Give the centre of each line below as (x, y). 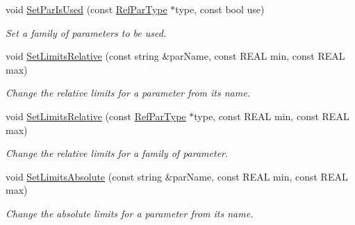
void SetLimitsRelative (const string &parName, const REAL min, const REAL (175, 56)
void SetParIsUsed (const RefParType (86, 9)
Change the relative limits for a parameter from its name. (128, 93)
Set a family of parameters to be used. (86, 32)
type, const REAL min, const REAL (272, 116)
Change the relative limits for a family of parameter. (117, 153)
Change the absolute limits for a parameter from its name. (130, 213)
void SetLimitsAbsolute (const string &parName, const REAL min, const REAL (177, 176)
